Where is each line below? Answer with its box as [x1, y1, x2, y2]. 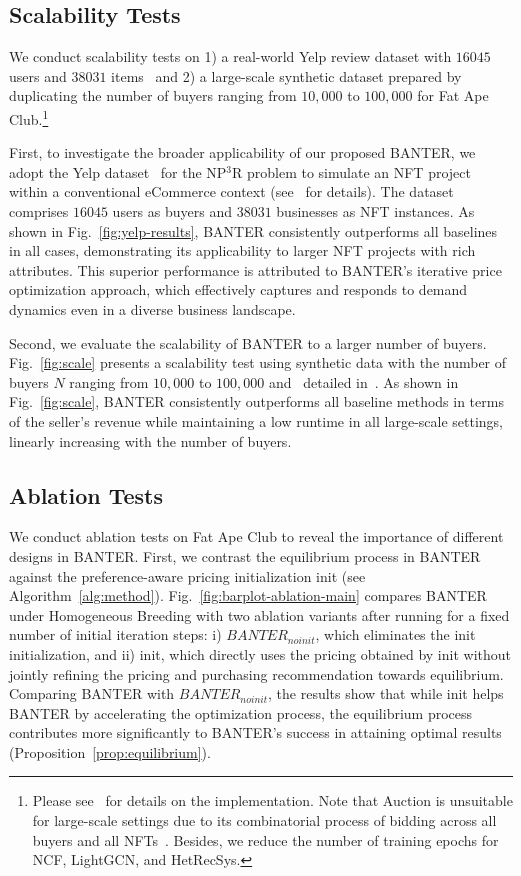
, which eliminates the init [315, 624, 476, 645]
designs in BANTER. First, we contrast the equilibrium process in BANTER [9, 545, 481, 566]
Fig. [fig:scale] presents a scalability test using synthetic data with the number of [9, 352, 507, 373]
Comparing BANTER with [9, 683, 175, 704]
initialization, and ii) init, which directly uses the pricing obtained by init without [9, 643, 511, 664]
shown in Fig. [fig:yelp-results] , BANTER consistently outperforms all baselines [9, 220, 498, 241]
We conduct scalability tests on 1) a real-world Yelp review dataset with [9, 46, 452, 67]
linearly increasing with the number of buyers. [9, 430, 292, 451]
